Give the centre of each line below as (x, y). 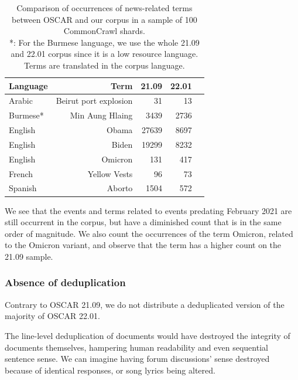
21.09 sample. (29, 256)
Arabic (21, 101)
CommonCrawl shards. (104, 31)
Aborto (120, 188)
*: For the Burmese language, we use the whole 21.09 (104, 42)
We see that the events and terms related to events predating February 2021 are (148, 210)
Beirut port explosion (94, 101)
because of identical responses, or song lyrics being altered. (110, 370)
